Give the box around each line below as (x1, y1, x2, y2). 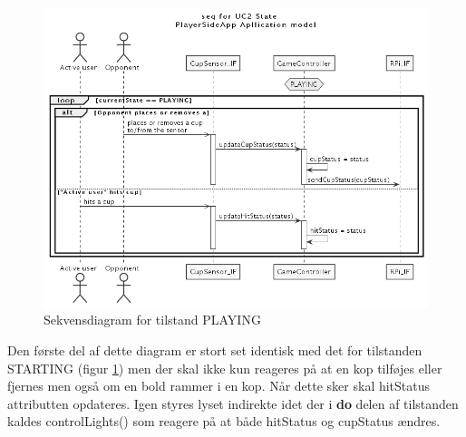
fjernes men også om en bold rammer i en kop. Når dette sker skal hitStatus (7, 376, 431, 395)
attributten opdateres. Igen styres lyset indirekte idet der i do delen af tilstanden (7, 393, 459, 413)
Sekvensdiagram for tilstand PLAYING (44, 310, 261, 329)
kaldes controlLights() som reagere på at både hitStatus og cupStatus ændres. (7, 412, 441, 431)
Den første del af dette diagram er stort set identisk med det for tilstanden (7, 341, 422, 360)
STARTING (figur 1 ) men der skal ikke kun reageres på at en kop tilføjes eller (7, 358, 442, 377)
